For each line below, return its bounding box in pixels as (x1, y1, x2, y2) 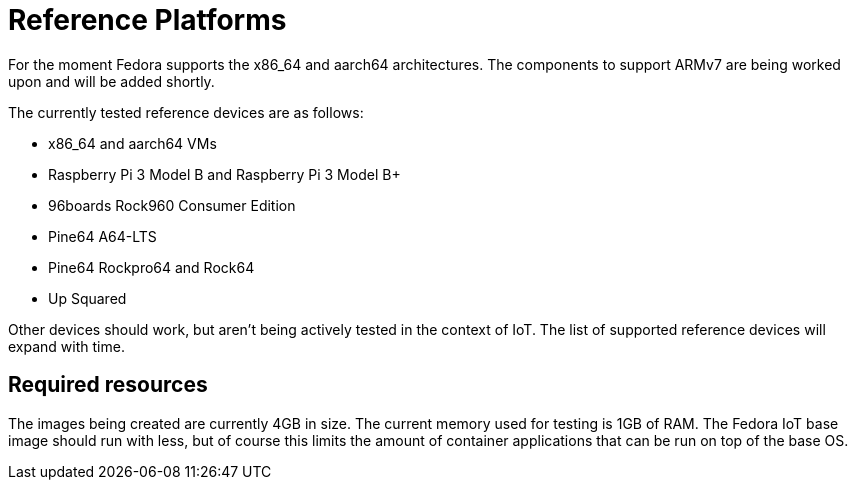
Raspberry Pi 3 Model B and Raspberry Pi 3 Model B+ (48, 165, 401, 183)
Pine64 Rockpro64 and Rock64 (48, 258, 255, 276)
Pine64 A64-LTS (48, 227, 157, 245)
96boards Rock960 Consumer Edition (48, 196, 296, 214)
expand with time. (8, 337, 125, 355)
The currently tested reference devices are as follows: (8, 103, 364, 121)
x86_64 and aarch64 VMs (48, 134, 217, 152)
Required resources (8, 372, 208, 398)
